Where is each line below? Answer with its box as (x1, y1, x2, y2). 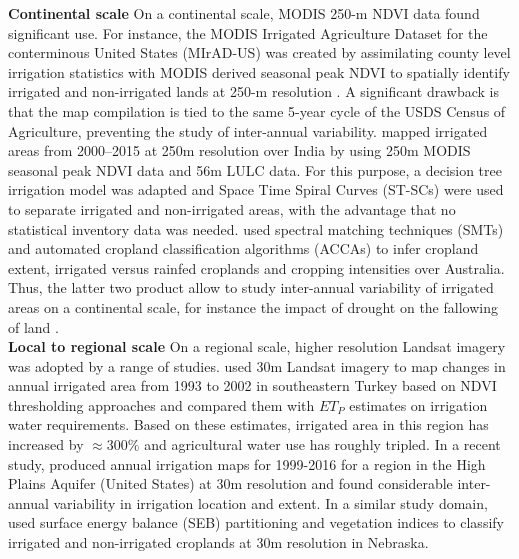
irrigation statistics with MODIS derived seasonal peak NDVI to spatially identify (8, 61, 510, 82)
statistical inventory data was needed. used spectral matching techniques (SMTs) (8, 218, 504, 239)
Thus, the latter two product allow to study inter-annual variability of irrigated (8, 277, 494, 298)
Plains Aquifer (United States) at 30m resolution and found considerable (8, 473, 453, 494)
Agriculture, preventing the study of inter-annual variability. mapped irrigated (8, 120, 488, 141)
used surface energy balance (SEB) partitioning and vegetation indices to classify (8, 512, 504, 533)
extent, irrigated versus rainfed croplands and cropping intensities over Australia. (8, 257, 505, 278)
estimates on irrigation (349, 394, 488, 415)
